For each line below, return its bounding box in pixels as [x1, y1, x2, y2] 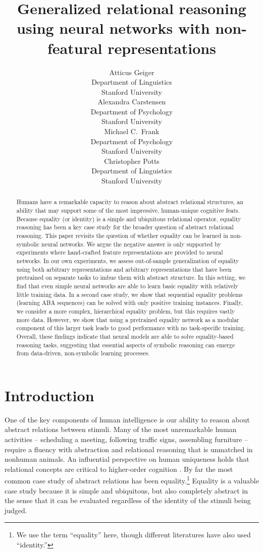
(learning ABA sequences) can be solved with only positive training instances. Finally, [16, 298, 243, 307]
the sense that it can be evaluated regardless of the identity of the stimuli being [5, 495, 251, 506]
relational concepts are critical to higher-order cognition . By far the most [5, 463, 233, 474]
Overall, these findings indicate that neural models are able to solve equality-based [16, 332, 234, 340]
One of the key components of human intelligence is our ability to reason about [5, 414, 250, 424]
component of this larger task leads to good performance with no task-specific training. [16, 324, 245, 332]
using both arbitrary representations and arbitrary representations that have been [16, 265, 232, 273]
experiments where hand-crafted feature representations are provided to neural [16, 248, 223, 257]
